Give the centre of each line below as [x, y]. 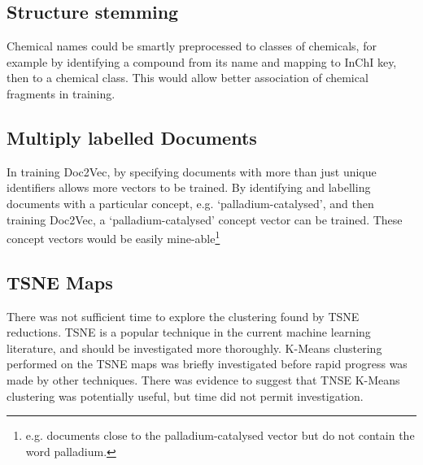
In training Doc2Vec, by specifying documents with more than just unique [192, 171]
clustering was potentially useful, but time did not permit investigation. [185, 395]
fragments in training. [61, 93]
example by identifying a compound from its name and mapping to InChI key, [202, 61]
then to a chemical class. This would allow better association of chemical [188, 78]
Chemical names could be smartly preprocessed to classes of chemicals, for [192, 46]
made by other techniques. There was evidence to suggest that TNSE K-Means [203, 379]
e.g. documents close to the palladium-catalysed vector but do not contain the [220, 435]
